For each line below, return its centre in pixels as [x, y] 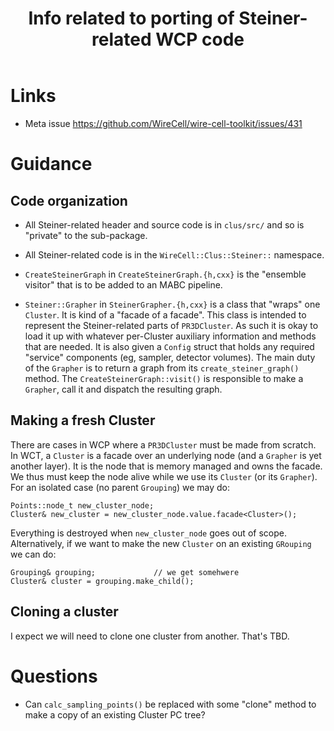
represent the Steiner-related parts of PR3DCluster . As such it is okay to [171, 325]
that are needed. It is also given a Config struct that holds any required [169, 346]
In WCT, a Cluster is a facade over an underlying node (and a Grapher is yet [166, 455]
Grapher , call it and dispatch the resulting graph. [123, 389]
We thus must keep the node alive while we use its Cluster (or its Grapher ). [164, 476]
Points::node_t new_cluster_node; [82, 505]
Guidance [51, 164]
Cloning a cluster [64, 612]
